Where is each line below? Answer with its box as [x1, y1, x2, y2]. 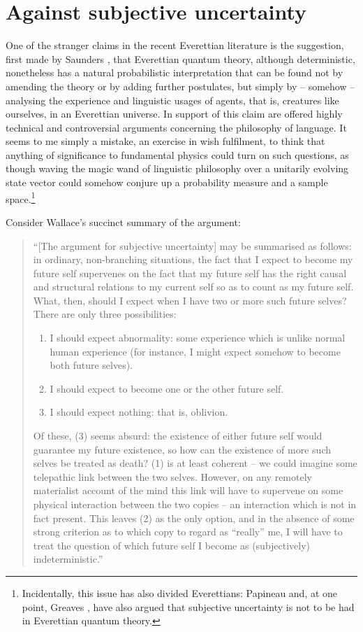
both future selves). [50, 358, 133, 372]
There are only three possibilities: [33, 307, 177, 321]
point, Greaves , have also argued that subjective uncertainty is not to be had [22, 599, 355, 614]
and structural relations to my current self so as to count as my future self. [33, 279, 354, 294]
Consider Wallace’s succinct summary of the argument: [6, 214, 241, 229]
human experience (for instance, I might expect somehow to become [50, 344, 341, 358]
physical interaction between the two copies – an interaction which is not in [33, 497, 357, 511]
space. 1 [6, 189, 36, 206]
